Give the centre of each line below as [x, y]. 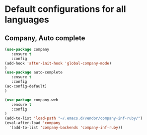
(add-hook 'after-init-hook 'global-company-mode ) [58, 63]
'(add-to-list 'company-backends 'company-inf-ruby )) [66, 128]
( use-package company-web [31, 100]
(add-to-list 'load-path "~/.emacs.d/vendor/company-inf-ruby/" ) [73, 118]
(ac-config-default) [26, 86]
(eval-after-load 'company [33, 123]
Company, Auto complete [45, 38]
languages [27, 20]
